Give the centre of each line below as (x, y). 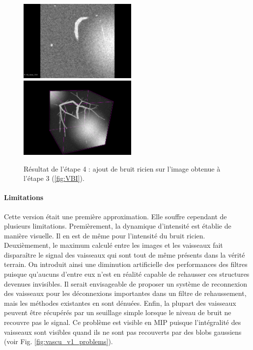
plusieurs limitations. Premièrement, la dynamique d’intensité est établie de (118, 226)
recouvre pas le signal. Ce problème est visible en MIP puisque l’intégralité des (123, 322)
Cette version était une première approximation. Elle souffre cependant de (115, 216)
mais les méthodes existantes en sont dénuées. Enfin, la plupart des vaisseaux (120, 303)
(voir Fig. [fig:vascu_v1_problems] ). (58, 341)
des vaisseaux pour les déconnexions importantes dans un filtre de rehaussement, (125, 293)
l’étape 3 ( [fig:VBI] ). (54, 178)
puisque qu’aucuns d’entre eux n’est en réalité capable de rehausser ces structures (127, 274)
